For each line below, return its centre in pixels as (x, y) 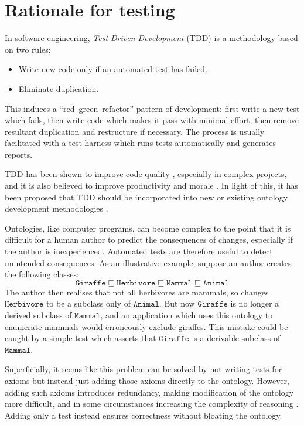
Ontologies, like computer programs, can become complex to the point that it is (148, 228)
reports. (19, 154)
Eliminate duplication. (59, 88)
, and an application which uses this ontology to (187, 315)
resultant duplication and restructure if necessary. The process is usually (135, 131)
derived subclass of (38, 315)
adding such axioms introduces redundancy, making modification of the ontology (149, 392)
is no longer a (255, 303)
